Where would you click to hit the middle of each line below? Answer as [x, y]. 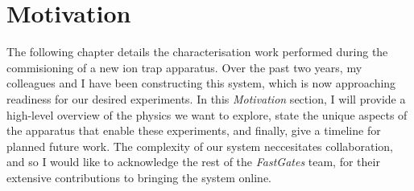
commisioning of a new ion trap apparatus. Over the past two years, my [184, 67]
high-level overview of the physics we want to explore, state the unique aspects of [207, 114]
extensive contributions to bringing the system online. [139, 177]
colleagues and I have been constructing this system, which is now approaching [201, 83]
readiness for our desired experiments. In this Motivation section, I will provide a [206, 98]
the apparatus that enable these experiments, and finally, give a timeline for [194, 130]
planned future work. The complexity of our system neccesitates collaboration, [200, 146]
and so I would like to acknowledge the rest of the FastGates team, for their [193, 162]
